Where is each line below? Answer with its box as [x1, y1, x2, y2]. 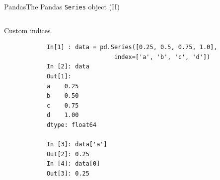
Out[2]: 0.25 [46, 150, 89, 158]
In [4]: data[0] [46, 160, 100, 168]
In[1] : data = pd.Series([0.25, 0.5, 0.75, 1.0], [46, 44, 218, 51]
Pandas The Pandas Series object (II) [4, 1, 120, 11]
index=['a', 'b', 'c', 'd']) [114, 53, 211, 60]
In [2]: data [46, 63, 89, 70]
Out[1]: [46, 73, 72, 80]
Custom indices [4, 25, 51, 35]
